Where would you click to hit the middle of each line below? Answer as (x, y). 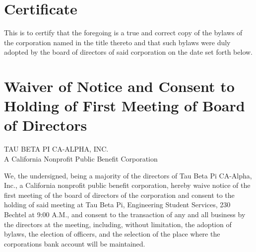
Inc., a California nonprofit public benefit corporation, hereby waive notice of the (127, 185)
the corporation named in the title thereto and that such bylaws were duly (117, 42)
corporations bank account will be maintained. (75, 243)
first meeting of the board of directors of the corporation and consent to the (119, 195)
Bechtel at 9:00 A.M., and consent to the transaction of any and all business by (125, 214)
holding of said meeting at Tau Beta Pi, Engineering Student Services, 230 (117, 205)
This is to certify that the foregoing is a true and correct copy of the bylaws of (123, 33)
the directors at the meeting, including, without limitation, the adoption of (118, 224)
